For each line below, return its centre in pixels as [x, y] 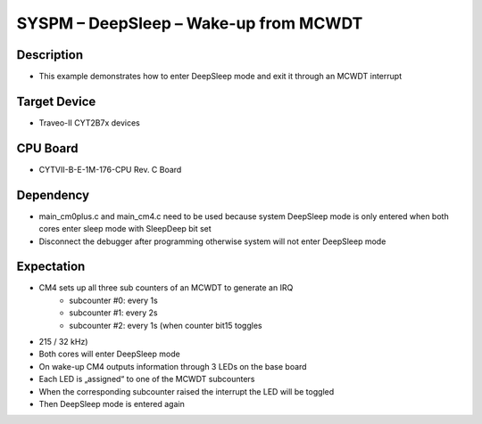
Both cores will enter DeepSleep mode [109, 354]
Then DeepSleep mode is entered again [112, 404]
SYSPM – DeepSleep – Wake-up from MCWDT [190, 23]
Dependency [53, 195]
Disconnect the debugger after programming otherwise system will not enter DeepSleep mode [212, 241]
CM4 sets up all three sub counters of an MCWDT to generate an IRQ [166, 288]
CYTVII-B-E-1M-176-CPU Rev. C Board [110, 169]
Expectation [51, 267]
